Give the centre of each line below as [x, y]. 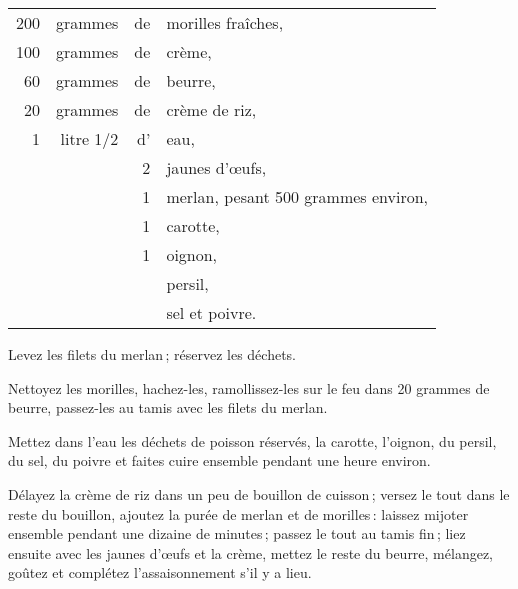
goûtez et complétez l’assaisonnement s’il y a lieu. [160, 572]
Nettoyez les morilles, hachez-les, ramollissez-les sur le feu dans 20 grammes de [249, 387]
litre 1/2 [89, 138]
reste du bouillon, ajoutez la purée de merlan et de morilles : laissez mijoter [238, 513]
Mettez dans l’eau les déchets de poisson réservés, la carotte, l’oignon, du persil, [252, 440]
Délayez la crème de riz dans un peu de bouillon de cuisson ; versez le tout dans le [259, 493]
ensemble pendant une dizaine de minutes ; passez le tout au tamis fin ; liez [237, 533]
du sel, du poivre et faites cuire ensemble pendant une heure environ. [219, 460]
